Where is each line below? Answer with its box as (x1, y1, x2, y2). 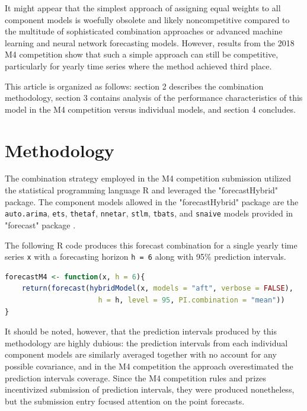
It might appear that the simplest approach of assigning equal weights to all (5, 2, 281, 14)
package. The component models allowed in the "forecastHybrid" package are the (5, 195, 299, 208)
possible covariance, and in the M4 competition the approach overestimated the (5, 359, 293, 372)
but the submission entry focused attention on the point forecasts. (5, 394, 245, 407)
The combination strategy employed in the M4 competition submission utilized (5, 172, 291, 184)
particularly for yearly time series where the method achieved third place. (5, 59, 272, 72)
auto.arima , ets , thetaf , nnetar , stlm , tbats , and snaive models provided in (5, 207, 293, 219)
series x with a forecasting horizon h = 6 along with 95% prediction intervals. (5, 250, 286, 263)
